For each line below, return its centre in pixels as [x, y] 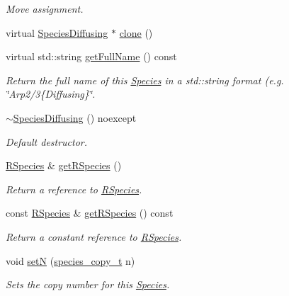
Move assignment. [45, 8]
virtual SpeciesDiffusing [57, 32]
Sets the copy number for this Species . [88, 284]
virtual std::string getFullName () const [91, 56]
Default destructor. [47, 141]
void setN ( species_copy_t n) [70, 260]
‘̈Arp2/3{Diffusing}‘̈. [51, 94]
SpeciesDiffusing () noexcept [75, 117]
